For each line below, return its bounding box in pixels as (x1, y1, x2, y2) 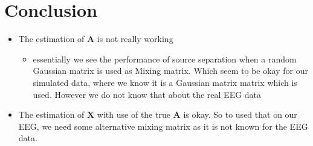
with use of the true (97, 108, 170, 121)
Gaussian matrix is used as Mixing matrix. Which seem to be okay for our (33, 64, 308, 77)
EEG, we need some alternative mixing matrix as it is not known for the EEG (18, 120, 308, 132)
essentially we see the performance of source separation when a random (33, 52, 297, 65)
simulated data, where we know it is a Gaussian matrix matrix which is (33, 76, 297, 88)
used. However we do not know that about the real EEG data (33, 88, 262, 100)
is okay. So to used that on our (183, 108, 297, 121)
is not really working (97, 32, 173, 45)
